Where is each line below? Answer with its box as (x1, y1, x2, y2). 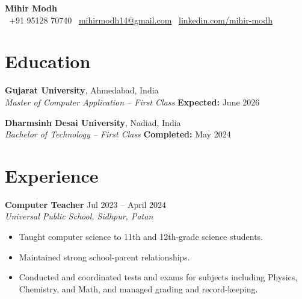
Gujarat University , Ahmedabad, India (5, 84, 159, 96)
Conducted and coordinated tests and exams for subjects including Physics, (19, 271, 298, 283)
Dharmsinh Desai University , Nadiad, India (5, 116, 181, 128)
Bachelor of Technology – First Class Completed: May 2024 (5, 128, 231, 140)
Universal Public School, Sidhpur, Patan (5, 210, 153, 222)
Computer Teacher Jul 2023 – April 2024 (5, 198, 167, 210)
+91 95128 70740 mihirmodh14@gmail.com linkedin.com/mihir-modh (8, 13, 273, 26)
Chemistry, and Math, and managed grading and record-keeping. (19, 282, 258, 295)
